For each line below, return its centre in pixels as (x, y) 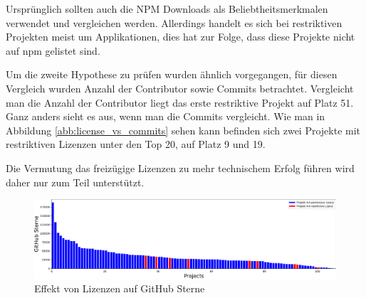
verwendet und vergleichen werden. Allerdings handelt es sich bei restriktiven (174, 22)
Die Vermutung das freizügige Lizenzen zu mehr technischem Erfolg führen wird (180, 167)
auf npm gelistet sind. (53, 50)
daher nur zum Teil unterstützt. (75, 182)
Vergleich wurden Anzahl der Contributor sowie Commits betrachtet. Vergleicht (180, 88)
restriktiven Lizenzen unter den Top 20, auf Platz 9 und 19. (136, 144)
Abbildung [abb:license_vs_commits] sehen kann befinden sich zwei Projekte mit (183, 130)
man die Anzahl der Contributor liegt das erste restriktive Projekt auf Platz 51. (180, 102)
